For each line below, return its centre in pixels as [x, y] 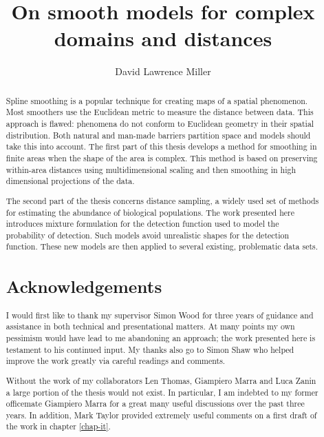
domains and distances [163, 38]
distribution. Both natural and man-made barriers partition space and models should [158, 135]
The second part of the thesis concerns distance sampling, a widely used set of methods [162, 200]
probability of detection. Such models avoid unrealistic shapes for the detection [148, 235]
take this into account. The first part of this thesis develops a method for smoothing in [161, 146]
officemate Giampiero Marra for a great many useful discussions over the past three [155, 404]
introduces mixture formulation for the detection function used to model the [142, 224]
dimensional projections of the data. [70, 181]
